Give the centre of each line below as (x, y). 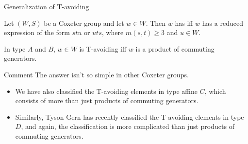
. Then (156, 23)
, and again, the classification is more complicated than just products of (128, 126)
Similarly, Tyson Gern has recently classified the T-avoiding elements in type (130, 117)
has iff (184, 23)
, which (215, 91)
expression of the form (37, 32)
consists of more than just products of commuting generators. (107, 100)
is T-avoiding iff (103, 48)
